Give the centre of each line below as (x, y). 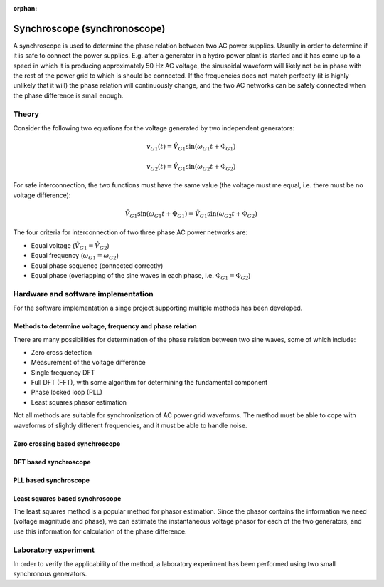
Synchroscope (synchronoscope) (89, 28)
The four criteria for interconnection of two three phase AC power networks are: (130, 232)
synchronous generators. (50, 574)
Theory (26, 114)
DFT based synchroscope (52, 462)
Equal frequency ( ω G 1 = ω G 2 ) (75, 256)
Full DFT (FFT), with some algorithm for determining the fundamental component (149, 383)
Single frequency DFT (63, 372)
